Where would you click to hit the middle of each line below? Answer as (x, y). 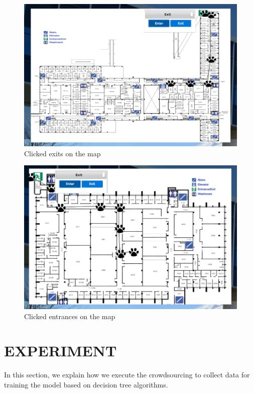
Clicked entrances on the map (70, 316)
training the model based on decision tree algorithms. (86, 384)
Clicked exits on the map (62, 153)
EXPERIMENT (60, 351)
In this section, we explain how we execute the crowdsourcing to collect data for (127, 375)
